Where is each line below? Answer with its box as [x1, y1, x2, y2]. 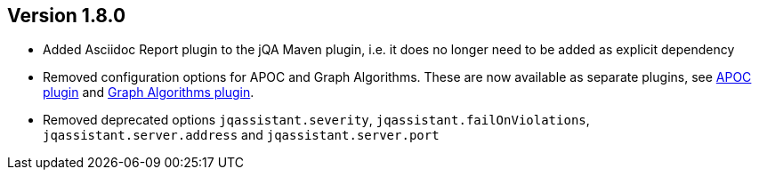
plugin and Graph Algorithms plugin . [43, 84, 254, 101]
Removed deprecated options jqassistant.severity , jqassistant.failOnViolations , [43, 112, 590, 128]
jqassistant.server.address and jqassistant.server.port [43, 127, 440, 143]
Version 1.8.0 [7, 4, 126, 27]
